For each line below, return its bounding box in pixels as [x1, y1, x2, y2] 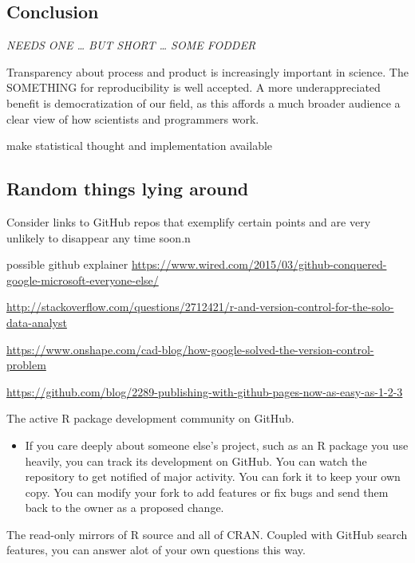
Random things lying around [6, 176, 249, 201]
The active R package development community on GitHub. [6, 410, 294, 427]
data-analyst [6, 313, 67, 330]
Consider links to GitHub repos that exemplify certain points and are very [6, 213, 371, 230]
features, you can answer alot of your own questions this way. [6, 541, 306, 558]
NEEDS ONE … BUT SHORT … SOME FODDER [6, 37, 256, 53]
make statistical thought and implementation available [6, 137, 273, 154]
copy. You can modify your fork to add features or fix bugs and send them [25, 483, 389, 500]
